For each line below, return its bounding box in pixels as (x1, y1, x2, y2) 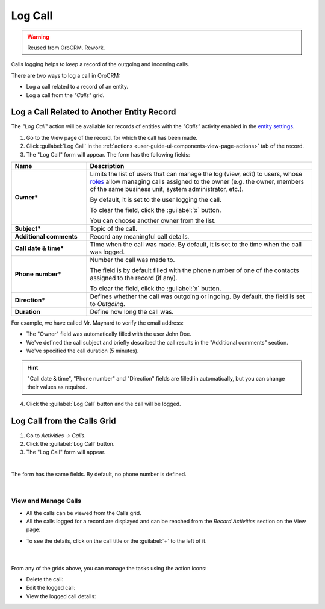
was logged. (90, 248, 125, 256)
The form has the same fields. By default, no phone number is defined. (11, 470, 187, 478)
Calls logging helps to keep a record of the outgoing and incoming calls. (11, 61, 190, 68)
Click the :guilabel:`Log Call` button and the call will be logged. (26, 400, 181, 407)
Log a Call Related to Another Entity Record (11, 107, 176, 117)
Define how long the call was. (90, 307, 174, 316)
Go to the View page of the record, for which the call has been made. (26, 134, 198, 141)
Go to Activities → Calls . (26, 431, 87, 439)
